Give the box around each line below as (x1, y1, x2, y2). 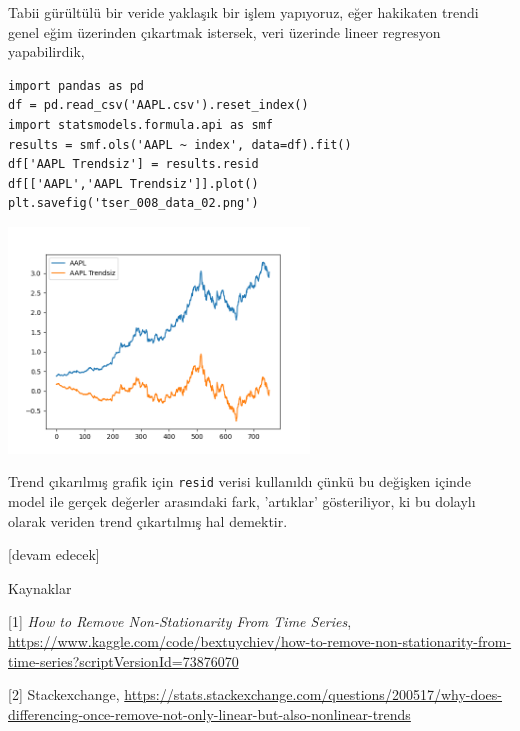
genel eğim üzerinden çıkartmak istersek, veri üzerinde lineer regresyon (8, 21, 441, 42)
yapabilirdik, (8, 41, 85, 62)
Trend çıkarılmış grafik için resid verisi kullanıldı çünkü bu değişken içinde (8, 471, 471, 492)
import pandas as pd (8, 78, 145, 93)
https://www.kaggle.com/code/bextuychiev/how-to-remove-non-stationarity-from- (8, 630, 512, 651)
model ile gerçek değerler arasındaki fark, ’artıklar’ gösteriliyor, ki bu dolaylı (8, 490, 476, 511)
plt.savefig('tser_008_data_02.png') (8, 196, 259, 211)
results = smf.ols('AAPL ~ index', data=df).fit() (8, 137, 352, 152)
